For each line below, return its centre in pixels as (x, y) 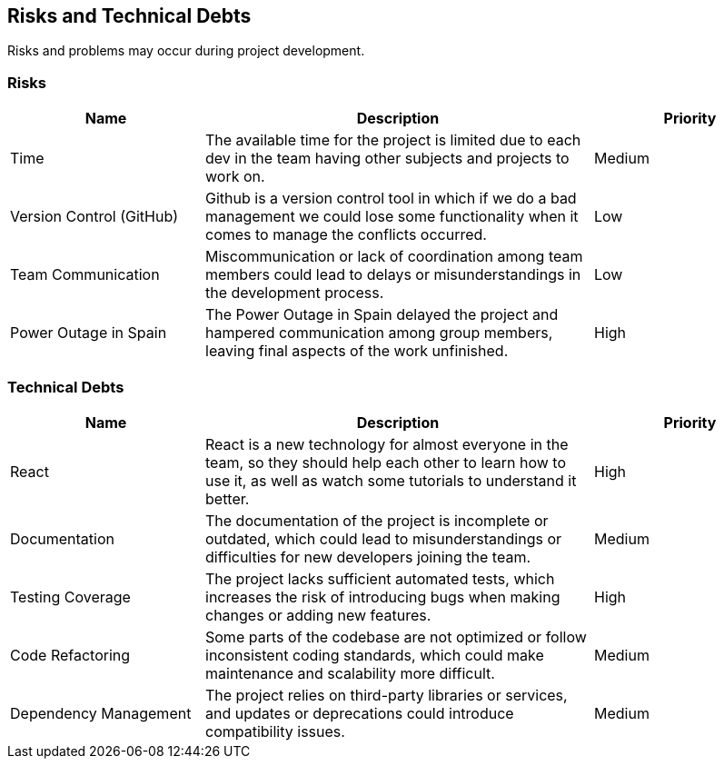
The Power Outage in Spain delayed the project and (382, 315)
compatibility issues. (275, 731)
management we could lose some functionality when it (392, 217)
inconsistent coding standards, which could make (375, 655)
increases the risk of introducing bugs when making (383, 597)
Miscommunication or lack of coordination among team (394, 257)
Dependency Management (101, 713)
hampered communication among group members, (379, 333)
